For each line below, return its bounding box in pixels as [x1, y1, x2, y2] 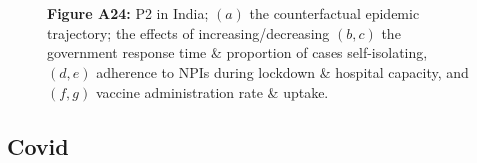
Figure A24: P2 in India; [47, 3, 209, 24]
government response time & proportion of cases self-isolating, [47, 42, 428, 63]
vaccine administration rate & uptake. [95, 81, 329, 102]
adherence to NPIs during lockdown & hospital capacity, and [96, 61, 469, 82]
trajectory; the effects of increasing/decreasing [47, 22, 330, 43]
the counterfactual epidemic [249, 3, 420, 24]
